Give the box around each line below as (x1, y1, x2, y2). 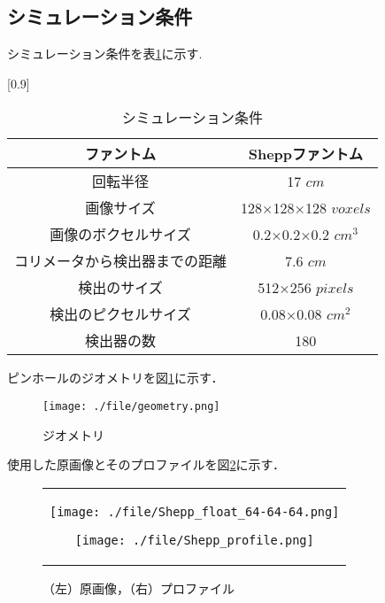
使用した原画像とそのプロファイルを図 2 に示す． (7, 455, 286, 474)
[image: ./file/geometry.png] (42, 399, 220, 413)
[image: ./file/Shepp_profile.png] (74, 532, 314, 547)
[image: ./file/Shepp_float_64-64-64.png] (50, 504, 340, 519)
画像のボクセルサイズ (50, 224, 191, 245)
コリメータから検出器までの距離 (14, 251, 227, 272)
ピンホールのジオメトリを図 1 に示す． (7, 368, 224, 387)
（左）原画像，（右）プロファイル (42, 578, 235, 597)
